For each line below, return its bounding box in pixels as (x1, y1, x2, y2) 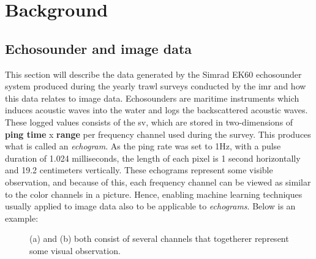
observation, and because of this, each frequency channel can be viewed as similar (5, 175, 311, 188)
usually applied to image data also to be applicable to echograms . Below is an (5, 200, 296, 212)
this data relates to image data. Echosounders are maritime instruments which (5, 91, 299, 104)
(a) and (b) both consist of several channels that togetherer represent (29, 232, 289, 245)
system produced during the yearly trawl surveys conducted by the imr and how (5, 80, 306, 92)
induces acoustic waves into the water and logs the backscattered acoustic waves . (5, 103, 308, 116)
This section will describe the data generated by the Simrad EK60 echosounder (5, 67, 302, 80)
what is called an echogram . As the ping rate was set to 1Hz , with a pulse (5, 140, 281, 152)
